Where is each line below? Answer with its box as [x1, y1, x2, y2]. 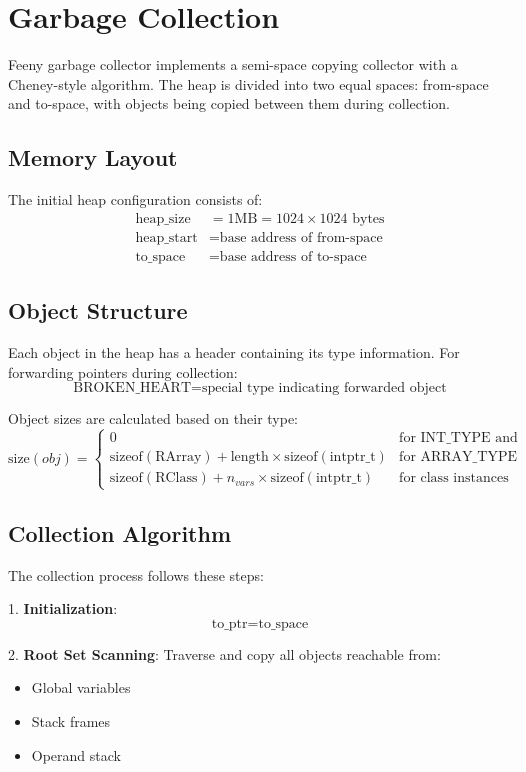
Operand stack [31, 744, 121, 765]
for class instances [399, 471, 509, 486]
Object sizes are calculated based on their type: [8, 408, 299, 429]
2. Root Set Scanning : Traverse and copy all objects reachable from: [8, 643, 441, 664]
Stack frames [31, 710, 111, 731]
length [230, 450, 269, 465]
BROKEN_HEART [73, 381, 191, 396]
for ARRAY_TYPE [399, 450, 517, 465]
